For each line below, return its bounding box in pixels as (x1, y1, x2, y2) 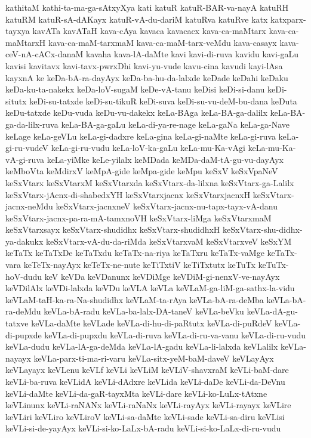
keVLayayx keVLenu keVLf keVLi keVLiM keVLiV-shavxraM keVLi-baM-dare (5, 363, 289, 376)
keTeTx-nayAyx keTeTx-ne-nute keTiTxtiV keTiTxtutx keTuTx (23, 258, 255, 271)
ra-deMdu (5, 305, 41, 317)
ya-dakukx (5, 235, 44, 247)
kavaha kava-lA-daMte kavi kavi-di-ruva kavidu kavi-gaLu (85, 48, 299, 60)
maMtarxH (5, 36, 46, 48)
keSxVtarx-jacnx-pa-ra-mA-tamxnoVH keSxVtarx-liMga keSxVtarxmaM (5, 211, 272, 224)
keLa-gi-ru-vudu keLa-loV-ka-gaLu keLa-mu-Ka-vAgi (51, 141, 245, 154)
